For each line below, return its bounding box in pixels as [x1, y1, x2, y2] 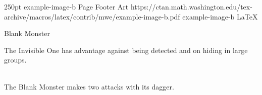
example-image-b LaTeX [182, 11, 258, 21]
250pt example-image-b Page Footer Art [4, 1, 129, 11]
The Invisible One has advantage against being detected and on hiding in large [4, 44, 248, 55]
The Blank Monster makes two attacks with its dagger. [4, 81, 174, 91]
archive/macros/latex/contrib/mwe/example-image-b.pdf [4, 11, 180, 21]
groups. [4, 54, 27, 65]
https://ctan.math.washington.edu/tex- [130, 1, 252, 11]
